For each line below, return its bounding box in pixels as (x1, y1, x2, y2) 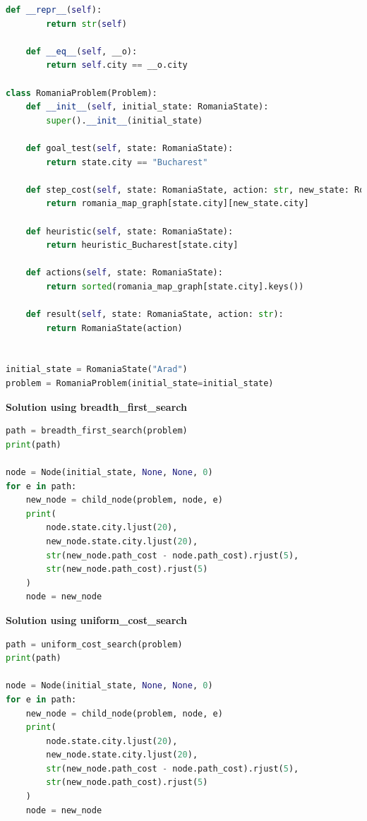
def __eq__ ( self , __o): (25, 46, 138, 56)
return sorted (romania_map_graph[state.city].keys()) (46, 281, 304, 292)
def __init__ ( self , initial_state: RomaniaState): (25, 102, 269, 112)
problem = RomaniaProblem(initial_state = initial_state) (6, 378, 274, 389)
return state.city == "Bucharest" (46, 157, 208, 167)
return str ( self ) (46, 18, 127, 29)
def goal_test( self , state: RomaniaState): (25, 143, 234, 153)
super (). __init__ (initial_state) (46, 115, 203, 126)
